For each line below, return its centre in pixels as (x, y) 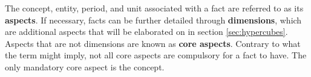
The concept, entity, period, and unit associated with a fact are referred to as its (154, 8)
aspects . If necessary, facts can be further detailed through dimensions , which (153, 20)
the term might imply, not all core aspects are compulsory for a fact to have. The (156, 55)
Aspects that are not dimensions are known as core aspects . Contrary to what (153, 43)
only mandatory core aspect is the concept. (85, 66)
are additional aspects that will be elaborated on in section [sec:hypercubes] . (146, 32)
